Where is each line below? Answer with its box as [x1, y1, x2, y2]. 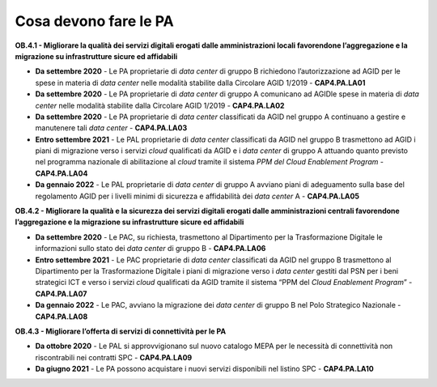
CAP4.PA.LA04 [35, 168, 88, 178]
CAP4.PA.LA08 [35, 312, 88, 321]
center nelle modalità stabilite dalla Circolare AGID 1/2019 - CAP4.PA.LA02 [35, 100, 285, 110]
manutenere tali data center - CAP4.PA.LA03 [35, 123, 188, 133]
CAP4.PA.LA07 [35, 288, 87, 299]
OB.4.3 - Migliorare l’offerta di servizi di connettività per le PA [15, 326, 227, 336]
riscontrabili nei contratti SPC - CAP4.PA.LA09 [35, 352, 193, 362]
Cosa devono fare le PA [15, 12, 174, 30]
